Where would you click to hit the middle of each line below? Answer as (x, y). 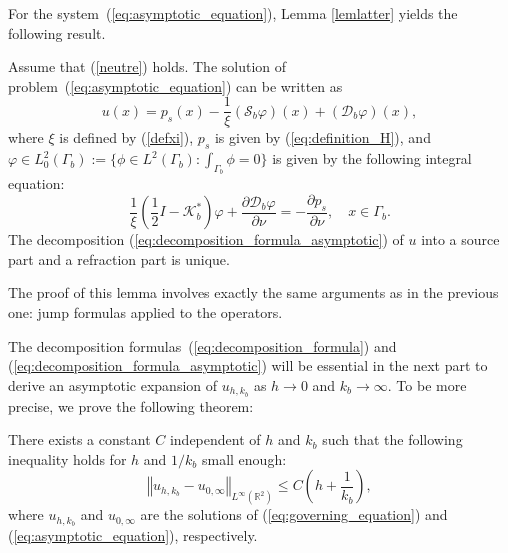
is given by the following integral (372, 158)
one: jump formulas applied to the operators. (145, 312)
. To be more (427, 384)
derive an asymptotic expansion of (113, 384)
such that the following (392, 439)
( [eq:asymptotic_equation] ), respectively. (133, 535)
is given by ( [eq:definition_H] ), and (322, 137)
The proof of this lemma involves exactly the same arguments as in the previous (253, 292)
